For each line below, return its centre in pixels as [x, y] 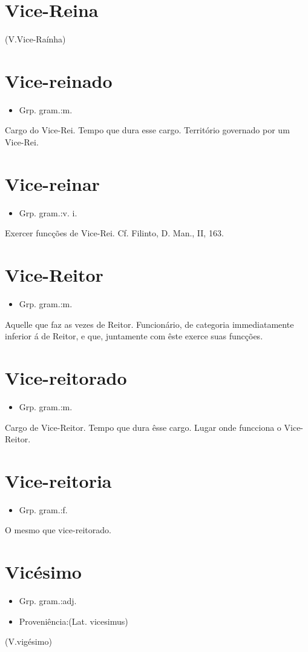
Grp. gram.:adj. [48, 601]
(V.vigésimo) [28, 641]
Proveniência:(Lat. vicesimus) [74, 621]
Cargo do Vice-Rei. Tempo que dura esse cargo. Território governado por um [147, 130]
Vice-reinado [59, 80]
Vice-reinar [52, 183]
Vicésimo [43, 572]
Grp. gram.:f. [43, 509]
